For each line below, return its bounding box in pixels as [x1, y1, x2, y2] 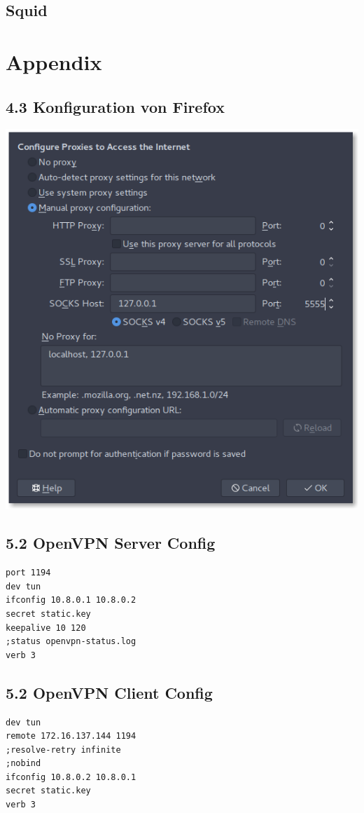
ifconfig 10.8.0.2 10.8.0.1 [6, 772, 136, 782]
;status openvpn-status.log [6, 636, 136, 647]
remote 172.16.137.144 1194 [6, 731, 136, 742]
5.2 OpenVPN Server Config [6, 532, 216, 554]
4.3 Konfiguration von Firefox [6, 95, 225, 117]
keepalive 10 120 [6, 622, 86, 633]
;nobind [6, 758, 41, 769]
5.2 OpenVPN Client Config [6, 681, 213, 703]
